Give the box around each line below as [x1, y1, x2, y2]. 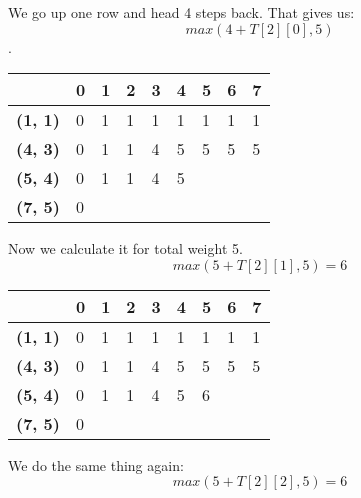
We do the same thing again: [8, 454, 184, 475]
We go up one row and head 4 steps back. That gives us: [8, 2, 355, 22]
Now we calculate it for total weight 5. [8, 238, 243, 259]
